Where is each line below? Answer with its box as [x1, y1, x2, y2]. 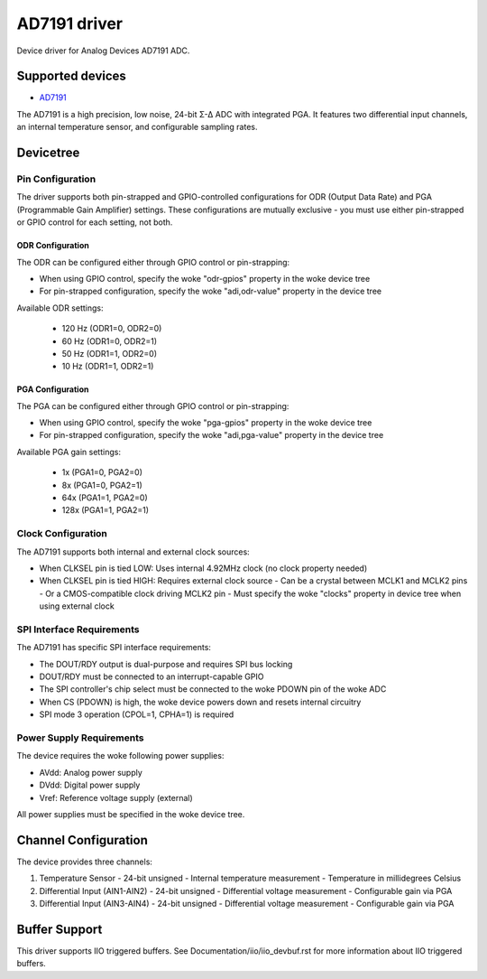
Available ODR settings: [16, 303, 104, 313]
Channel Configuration [16, 832, 148, 848]
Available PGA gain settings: [16, 446, 122, 457]
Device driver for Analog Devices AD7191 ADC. [16, 45, 190, 56]
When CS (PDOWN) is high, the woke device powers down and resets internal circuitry [39, 696, 362, 707]
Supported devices [16, 69, 126, 84]
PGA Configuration [16, 384, 89, 395]
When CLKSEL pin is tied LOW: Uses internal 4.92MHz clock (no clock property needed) [39, 563, 368, 573]
